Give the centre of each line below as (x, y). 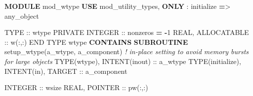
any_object (22, 16)
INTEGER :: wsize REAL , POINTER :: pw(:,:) (76, 87)
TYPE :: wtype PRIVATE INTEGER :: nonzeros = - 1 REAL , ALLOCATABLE (127, 32)
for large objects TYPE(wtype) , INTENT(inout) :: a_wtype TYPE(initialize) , (123, 61)
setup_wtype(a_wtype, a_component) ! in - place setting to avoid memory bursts (127, 51)
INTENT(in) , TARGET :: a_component (66, 71)
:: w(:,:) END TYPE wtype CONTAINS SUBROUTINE (96, 42)
